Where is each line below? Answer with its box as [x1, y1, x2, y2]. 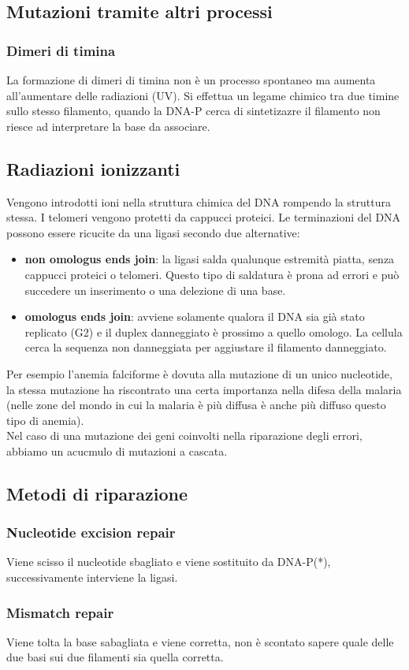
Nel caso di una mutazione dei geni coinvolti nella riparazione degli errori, [6, 427, 363, 444]
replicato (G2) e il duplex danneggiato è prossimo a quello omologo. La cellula [24, 323, 403, 340]
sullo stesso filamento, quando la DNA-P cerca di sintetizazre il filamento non [6, 102, 381, 119]
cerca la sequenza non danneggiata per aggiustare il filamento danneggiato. [24, 339, 387, 355]
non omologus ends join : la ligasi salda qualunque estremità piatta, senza [24, 251, 395, 267]
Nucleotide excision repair [6, 523, 176, 542]
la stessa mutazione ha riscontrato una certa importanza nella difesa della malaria [6, 381, 402, 397]
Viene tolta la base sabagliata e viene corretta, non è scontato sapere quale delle [6, 633, 394, 650]
